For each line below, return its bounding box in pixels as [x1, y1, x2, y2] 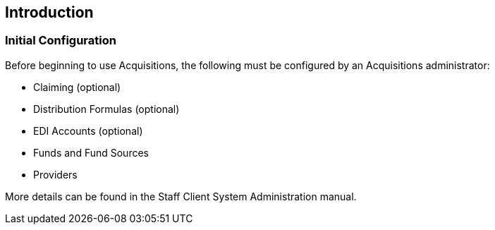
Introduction [5, 4, 94, 21]
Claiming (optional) [33, 80, 121, 93]
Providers [33, 168, 78, 181]
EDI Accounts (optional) [33, 124, 143, 137]
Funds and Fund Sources [33, 146, 149, 159]
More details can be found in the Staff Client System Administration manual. [5, 190, 357, 202]
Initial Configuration [5, 33, 116, 48]
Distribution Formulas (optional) [33, 102, 180, 115]
